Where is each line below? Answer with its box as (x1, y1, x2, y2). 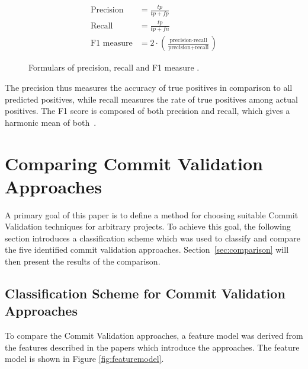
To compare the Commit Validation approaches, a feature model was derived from (5, 329, 303, 342)
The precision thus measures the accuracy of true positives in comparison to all (5, 81, 293, 93)
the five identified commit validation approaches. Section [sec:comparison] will (5, 243, 289, 256)
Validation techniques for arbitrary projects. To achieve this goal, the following (5, 220, 291, 233)
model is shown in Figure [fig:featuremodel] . (5, 352, 164, 365)
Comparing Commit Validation (5, 151, 263, 175)
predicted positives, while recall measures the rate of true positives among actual (5, 93, 298, 105)
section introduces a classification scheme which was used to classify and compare (5, 231, 300, 244)
